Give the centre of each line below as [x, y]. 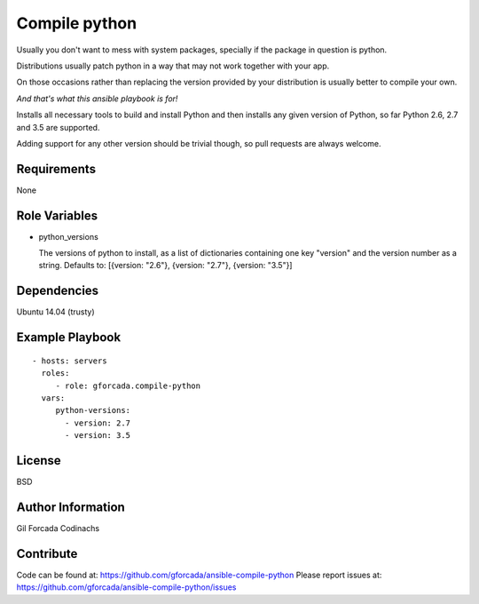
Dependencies [58, 291]
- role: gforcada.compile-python [128, 385]
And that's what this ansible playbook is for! [97, 99]
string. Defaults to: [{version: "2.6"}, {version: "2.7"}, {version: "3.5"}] [165, 266]
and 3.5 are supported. [58, 127]
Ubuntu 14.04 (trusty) [55, 312]
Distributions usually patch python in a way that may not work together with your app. [173, 66]
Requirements [56, 169]
